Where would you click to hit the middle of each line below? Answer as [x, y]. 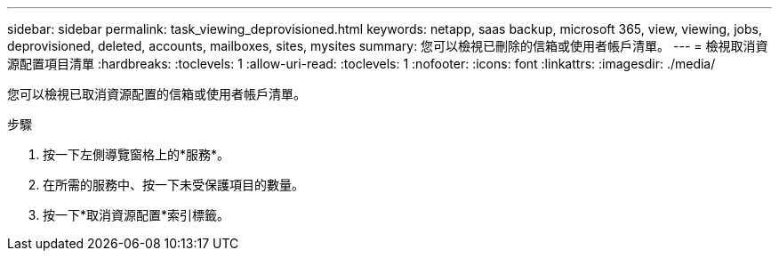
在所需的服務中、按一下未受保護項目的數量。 [173, 185]
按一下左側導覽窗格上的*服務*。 [137, 154]
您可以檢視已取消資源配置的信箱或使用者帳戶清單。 [157, 94]
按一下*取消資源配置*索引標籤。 [137, 215]
